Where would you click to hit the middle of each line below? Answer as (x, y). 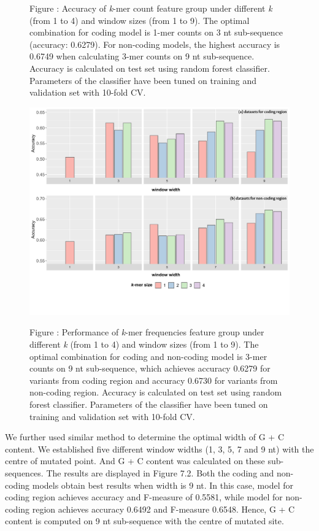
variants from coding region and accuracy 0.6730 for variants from (154, 380)
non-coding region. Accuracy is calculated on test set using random (156, 392)
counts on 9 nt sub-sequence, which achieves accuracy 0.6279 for (150, 368)
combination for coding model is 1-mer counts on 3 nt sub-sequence (156, 32)
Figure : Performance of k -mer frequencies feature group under (147, 332)
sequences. (24, 472)
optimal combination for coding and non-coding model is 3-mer (148, 356)
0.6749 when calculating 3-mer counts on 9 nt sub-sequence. (142, 56)
